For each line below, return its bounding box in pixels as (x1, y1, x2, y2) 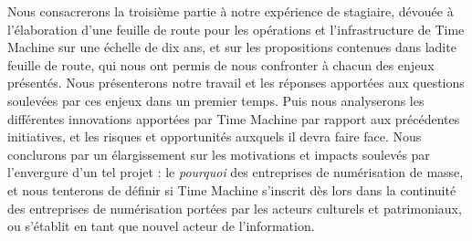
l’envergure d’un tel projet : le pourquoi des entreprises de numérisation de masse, (7, 162, 464, 182)
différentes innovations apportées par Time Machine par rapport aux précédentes (7, 109, 460, 128)
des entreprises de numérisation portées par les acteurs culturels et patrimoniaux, (7, 198, 462, 217)
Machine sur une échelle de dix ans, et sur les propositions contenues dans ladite (7, 37, 456, 57)
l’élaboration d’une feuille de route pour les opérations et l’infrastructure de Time (7, 19, 465, 38)
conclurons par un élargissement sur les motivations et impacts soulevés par (7, 144, 430, 163)
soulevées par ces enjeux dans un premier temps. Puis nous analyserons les (7, 90, 425, 110)
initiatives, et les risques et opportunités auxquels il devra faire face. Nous (7, 127, 422, 146)
